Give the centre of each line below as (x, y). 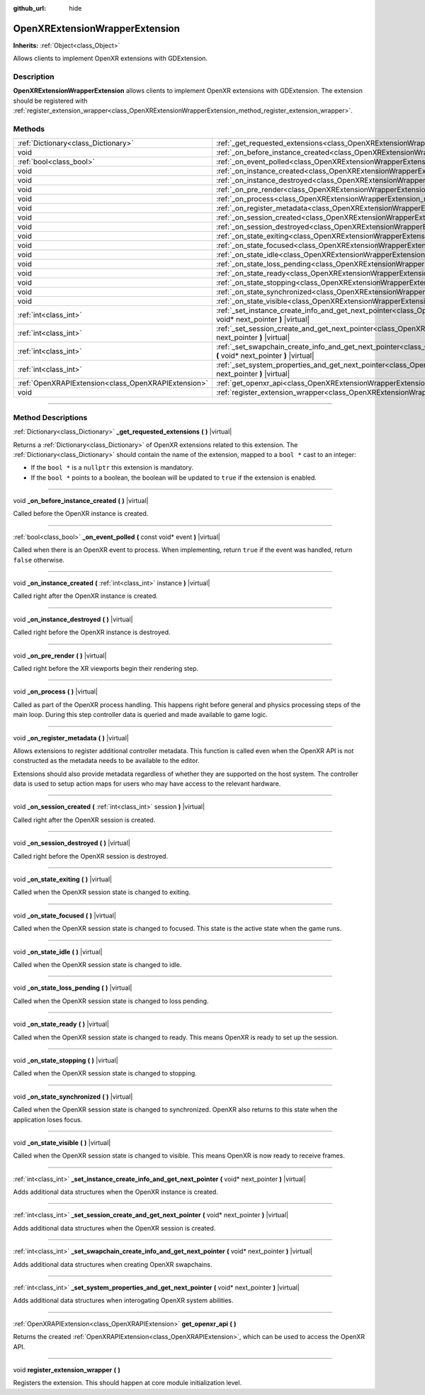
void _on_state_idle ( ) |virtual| (58, 951)
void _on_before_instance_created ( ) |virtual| (81, 501)
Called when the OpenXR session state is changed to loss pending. (111, 1001)
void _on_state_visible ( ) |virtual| (62, 1142)
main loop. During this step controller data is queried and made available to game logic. (141, 715)
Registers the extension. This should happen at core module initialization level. (127, 1383)
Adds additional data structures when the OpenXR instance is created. (116, 1192)
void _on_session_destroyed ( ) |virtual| (72, 843)
